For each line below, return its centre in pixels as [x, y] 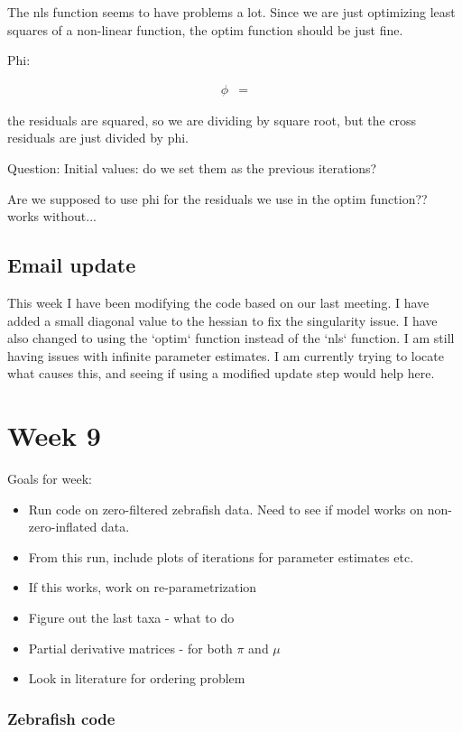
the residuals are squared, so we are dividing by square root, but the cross [212, 120]
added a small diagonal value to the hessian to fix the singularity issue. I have [222, 320]
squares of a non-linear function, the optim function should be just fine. [205, 29]
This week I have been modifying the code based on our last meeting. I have [218, 302]
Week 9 [54, 435]
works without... [52, 216]
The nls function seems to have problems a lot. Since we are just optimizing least [231, 12]
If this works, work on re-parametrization [143, 587]
